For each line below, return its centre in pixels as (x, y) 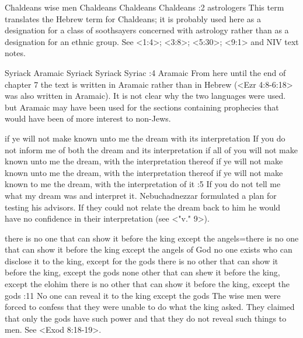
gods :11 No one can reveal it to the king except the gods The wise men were (143, 295)
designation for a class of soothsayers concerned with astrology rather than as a (147, 30)
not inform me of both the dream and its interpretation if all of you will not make (151, 149)
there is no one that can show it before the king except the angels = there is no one (152, 238)
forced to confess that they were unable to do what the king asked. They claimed (150, 307)
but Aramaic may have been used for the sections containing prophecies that (142, 107)
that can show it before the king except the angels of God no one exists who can (149, 249)
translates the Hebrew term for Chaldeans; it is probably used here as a (133, 18)
